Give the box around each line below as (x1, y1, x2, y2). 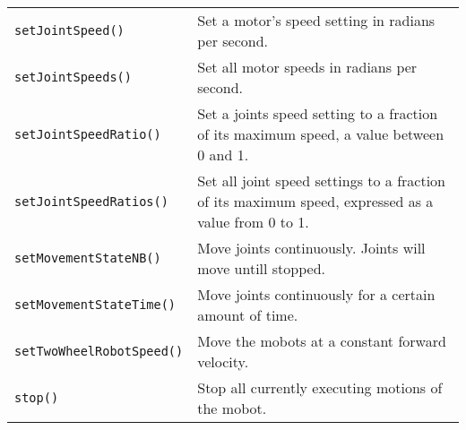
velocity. (197, 351, 249, 372)
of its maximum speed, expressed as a (197, 191, 434, 211)
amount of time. (197, 305, 298, 325)
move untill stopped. (197, 258, 326, 279)
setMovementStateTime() (14, 297, 177, 312)
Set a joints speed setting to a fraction (197, 103, 438, 124)
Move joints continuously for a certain (197, 284, 436, 305)
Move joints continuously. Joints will (197, 237, 426, 258)
